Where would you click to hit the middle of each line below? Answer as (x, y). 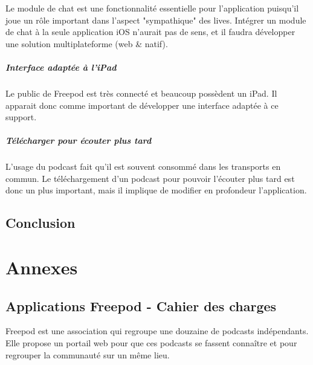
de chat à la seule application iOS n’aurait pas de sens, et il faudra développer (150, 32)
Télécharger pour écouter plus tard (79, 141)
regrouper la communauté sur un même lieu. (88, 354)
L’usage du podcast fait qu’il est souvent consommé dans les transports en (143, 166)
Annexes (42, 267)
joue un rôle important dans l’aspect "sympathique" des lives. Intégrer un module (156, 20)
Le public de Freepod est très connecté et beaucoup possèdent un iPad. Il (141, 93)
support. (21, 117)
